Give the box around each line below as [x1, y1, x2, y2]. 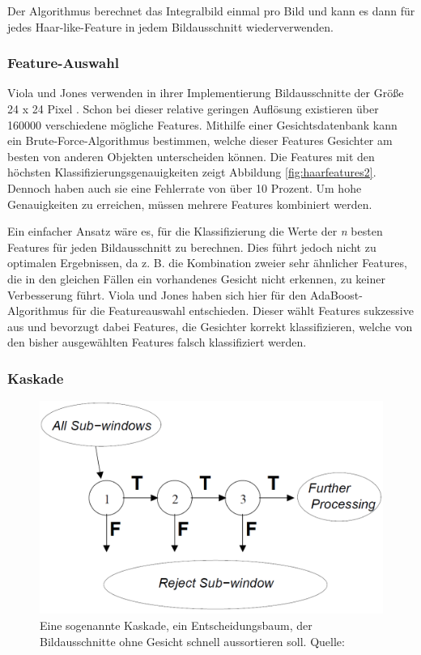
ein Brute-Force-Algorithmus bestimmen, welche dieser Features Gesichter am [7, 132, 393, 149]
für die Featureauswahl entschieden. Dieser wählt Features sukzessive [72, 302, 414, 319]
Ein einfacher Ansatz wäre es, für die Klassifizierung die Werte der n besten [7, 223, 383, 240]
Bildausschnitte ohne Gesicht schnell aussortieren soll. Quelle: [40, 632, 345, 649]
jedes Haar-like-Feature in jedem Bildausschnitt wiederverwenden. [7, 18, 334, 35]
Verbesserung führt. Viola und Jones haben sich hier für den [7, 286, 307, 303]
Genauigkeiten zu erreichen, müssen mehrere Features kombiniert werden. [7, 195, 372, 212]
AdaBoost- [310, 286, 363, 303]
